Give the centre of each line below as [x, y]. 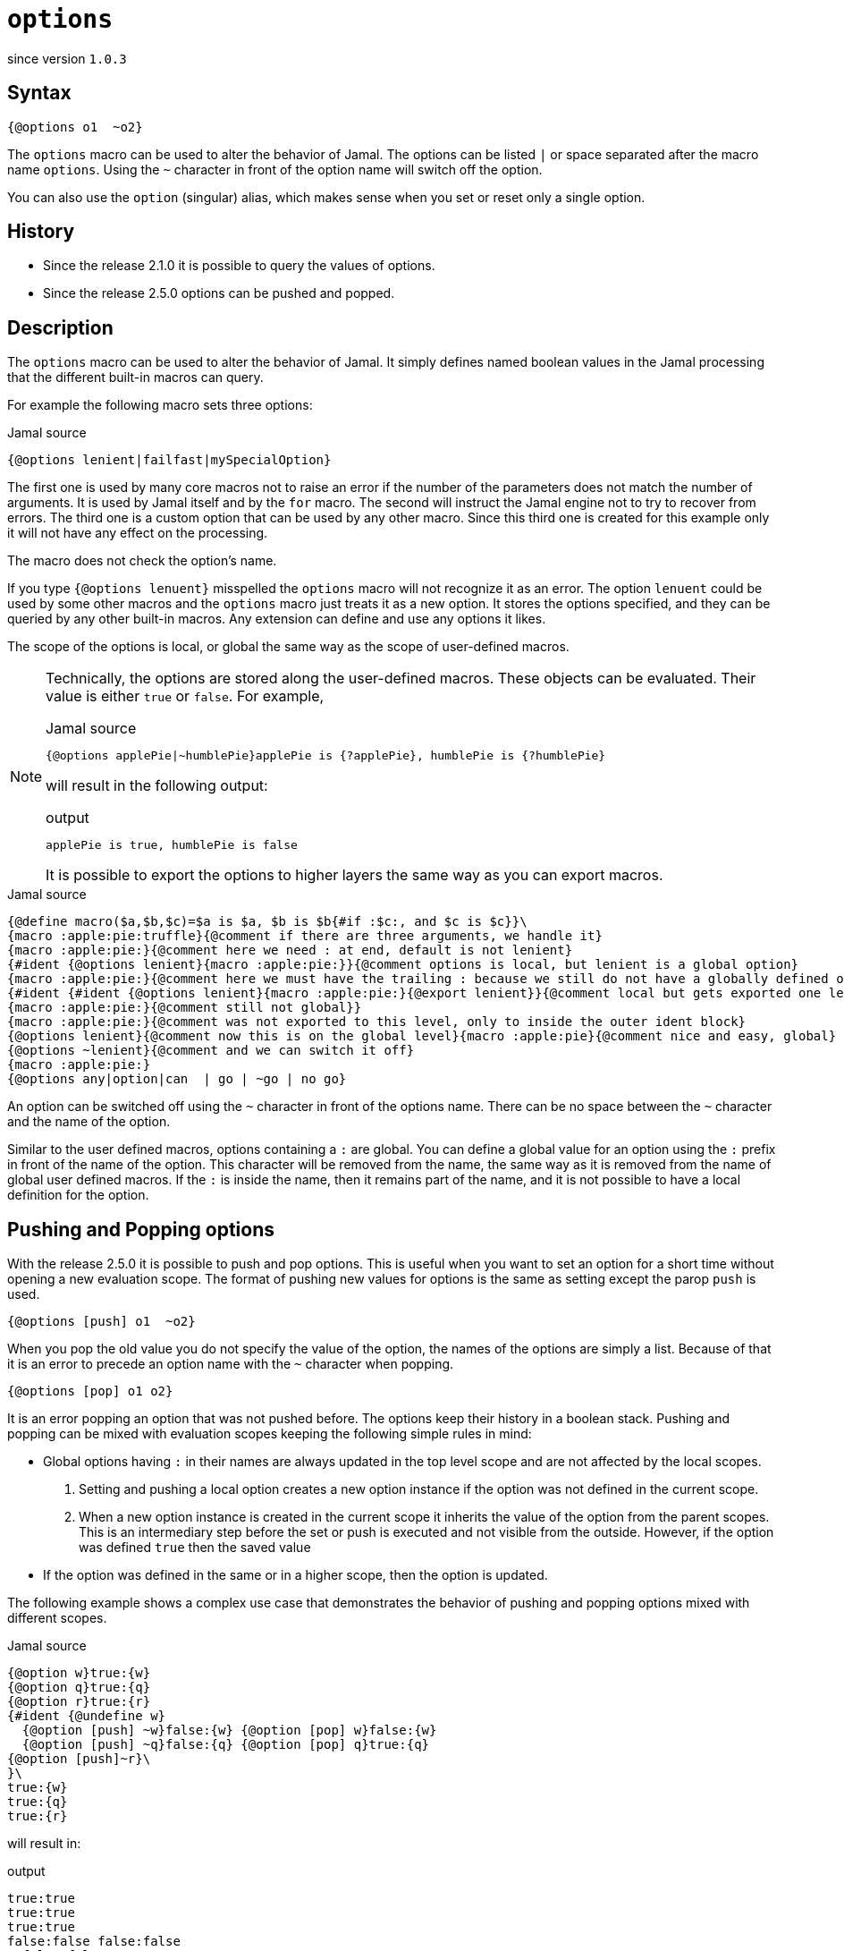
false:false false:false [94, 1942]
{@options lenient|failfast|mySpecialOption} [169, 460]
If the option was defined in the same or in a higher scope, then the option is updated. [295, 1575]
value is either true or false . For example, [185, 696]
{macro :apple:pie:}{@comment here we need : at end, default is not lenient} [290, 950]
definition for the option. [78, 1195]
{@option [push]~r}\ [79, 1759]
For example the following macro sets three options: [160, 405]
